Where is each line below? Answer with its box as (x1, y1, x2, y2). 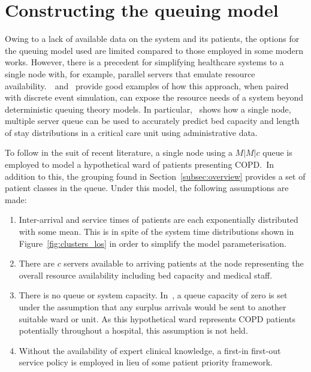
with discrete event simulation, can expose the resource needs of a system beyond (5, 91, 303, 104)
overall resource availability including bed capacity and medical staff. (19, 268, 273, 281)
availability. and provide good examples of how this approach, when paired (5, 79, 289, 92)
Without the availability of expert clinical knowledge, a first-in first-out (19, 344, 281, 356)
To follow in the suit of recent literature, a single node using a (5, 146, 233, 159)
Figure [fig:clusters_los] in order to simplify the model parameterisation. (19, 237, 286, 249)
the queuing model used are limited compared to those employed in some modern (5, 44, 304, 56)
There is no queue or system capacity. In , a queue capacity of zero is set (19, 289, 288, 301)
